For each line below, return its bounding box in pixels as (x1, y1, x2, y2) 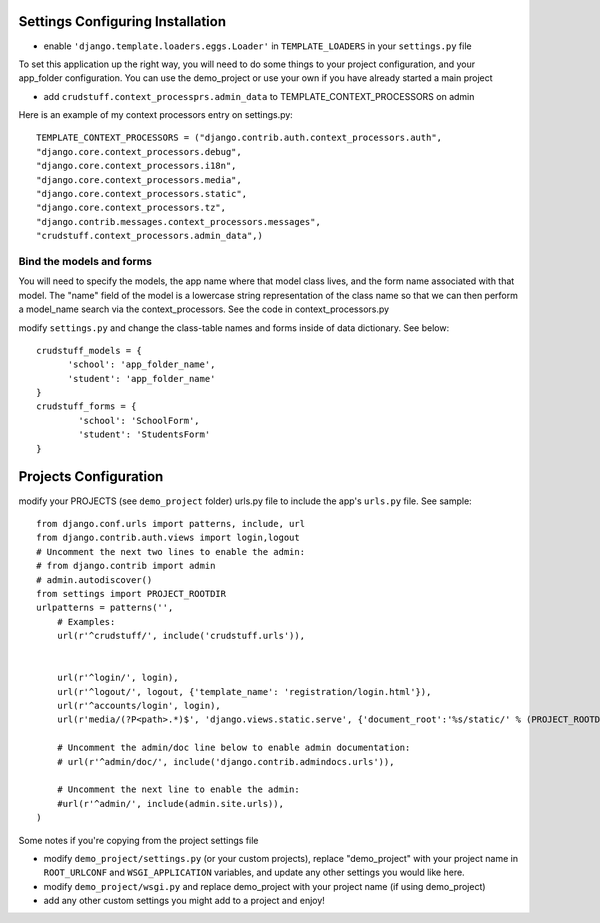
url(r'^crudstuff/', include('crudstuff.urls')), (56, 630, 305, 642)
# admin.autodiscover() (36, 574, 153, 585)
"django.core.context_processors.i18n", (36, 160, 237, 172)
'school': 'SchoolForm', (78, 415, 200, 426)
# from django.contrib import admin (36, 560, 216, 572)
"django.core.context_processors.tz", (36, 202, 227, 214)
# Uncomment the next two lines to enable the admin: (36, 546, 305, 557)
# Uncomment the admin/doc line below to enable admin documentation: (56, 742, 411, 754)
